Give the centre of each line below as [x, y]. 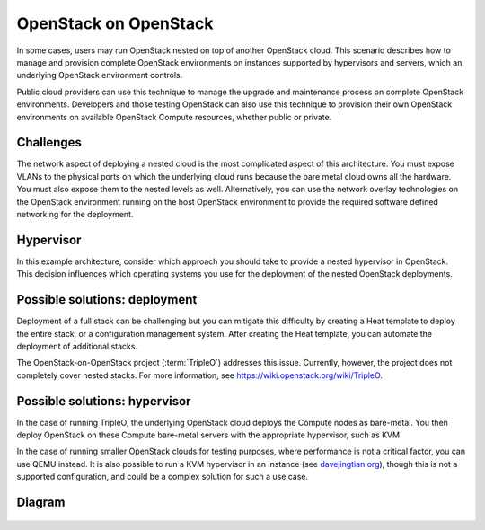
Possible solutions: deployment [107, 300]
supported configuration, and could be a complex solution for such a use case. [163, 477]
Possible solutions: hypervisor [104, 401]
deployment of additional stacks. [77, 346]
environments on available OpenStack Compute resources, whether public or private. [174, 117]
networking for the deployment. [75, 214]
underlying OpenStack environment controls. [100, 75]
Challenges [49, 142]
